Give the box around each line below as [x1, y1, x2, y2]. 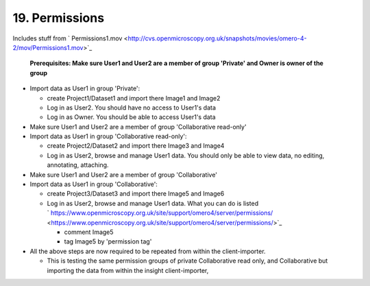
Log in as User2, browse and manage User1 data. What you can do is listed [47, 199, 259, 207]
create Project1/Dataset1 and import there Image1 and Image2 [47, 94, 221, 102]
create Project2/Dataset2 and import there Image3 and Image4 [47, 142, 225, 150]
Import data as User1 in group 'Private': [29, 84, 140, 92]
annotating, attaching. [47, 161, 109, 169]
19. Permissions [12, 10, 105, 25]
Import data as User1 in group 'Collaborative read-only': [29, 132, 188, 140]
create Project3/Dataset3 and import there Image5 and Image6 [47, 190, 225, 198]
